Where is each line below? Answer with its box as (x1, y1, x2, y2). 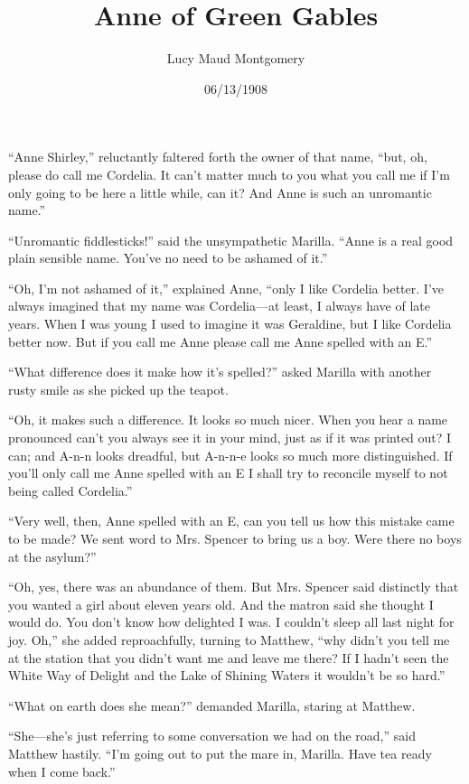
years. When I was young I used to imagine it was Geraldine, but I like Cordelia (8, 314, 452, 333)
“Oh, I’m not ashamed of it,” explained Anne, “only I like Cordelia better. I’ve (8, 278, 444, 297)
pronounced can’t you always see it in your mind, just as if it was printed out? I (8, 428, 452, 447)
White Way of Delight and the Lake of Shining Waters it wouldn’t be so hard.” (8, 666, 446, 685)
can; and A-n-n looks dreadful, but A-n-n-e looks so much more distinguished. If (8, 445, 453, 464)
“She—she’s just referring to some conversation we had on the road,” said (8, 726, 416, 745)
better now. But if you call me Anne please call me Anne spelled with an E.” (8, 331, 433, 350)
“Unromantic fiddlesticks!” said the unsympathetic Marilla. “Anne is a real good (8, 230, 454, 249)
